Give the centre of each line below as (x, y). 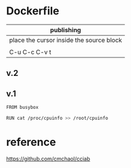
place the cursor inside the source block (66, 40)
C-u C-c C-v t (30, 52)
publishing (65, 30)
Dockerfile (33, 11)
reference (31, 142)
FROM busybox (22, 108)
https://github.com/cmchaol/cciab (48, 158)
